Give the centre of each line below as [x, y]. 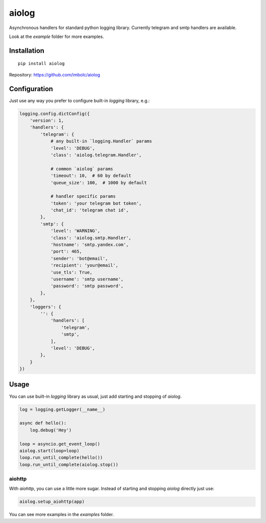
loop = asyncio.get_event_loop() [60, 444]
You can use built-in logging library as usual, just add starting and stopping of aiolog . [95, 396]
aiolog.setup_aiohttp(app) [52, 502]
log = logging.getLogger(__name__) [62, 409]
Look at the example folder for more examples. [57, 36]
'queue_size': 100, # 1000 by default [99, 183]
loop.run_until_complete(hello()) [61, 458]
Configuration [31, 89]
